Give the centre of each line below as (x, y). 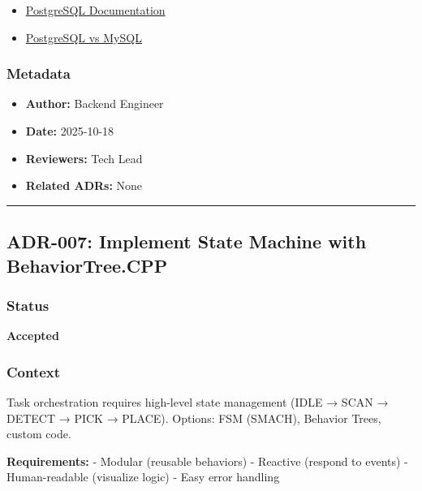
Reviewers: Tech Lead (84, 158)
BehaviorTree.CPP (87, 265)
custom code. (39, 434)
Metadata (39, 73)
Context (34, 371)
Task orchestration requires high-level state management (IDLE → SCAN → (198, 401)
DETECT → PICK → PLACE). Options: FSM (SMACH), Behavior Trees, (194, 418)
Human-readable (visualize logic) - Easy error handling (143, 477)
